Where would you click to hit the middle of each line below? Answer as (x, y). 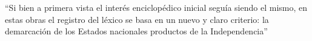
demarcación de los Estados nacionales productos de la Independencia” (136, 31)
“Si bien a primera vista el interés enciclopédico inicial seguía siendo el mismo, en (156, 7)
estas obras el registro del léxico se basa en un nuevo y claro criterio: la (137, 19)
